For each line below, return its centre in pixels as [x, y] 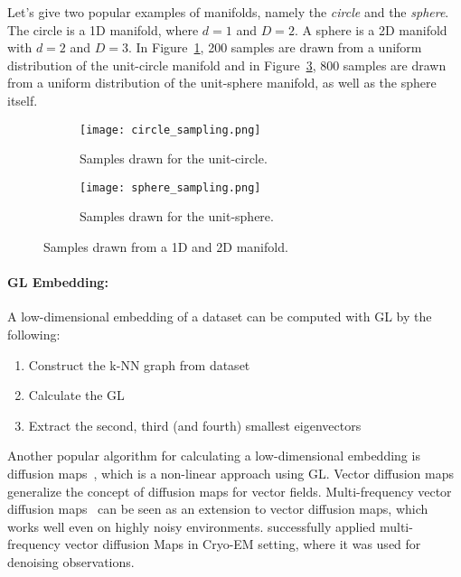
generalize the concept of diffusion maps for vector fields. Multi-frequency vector [230, 491]
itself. [23, 100]
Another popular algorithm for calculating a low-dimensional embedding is [214, 456]
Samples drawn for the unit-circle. [174, 158]
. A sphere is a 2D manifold [371, 29]
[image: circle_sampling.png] [170, 130]
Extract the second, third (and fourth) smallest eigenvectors [195, 425]
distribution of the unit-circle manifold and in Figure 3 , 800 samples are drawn [227, 65]
